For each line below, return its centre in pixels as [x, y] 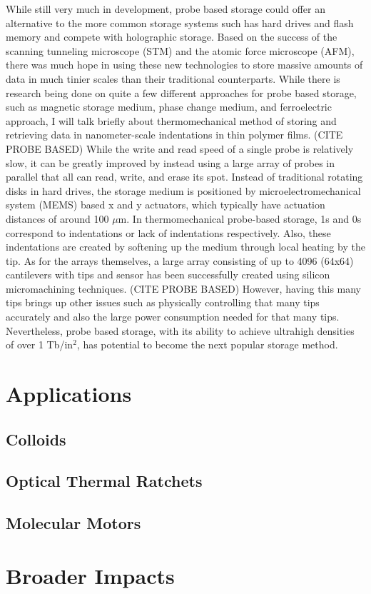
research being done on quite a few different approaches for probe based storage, [181, 92]
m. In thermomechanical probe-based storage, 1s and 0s [240, 218]
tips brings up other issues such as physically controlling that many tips [163, 302]
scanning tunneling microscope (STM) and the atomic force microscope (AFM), [180, 50]
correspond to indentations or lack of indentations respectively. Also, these [168, 232]
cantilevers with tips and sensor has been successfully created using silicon [168, 275]
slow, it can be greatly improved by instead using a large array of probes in [170, 162]
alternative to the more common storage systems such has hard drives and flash [180, 22]
